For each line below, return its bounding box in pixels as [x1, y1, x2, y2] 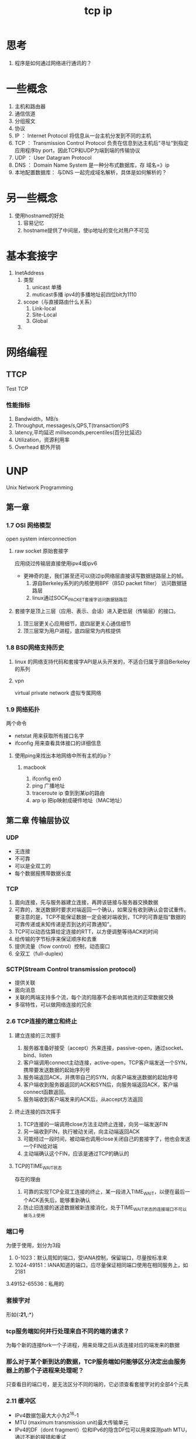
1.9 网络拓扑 [6, 705, 40, 714]
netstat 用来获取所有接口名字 [14, 732, 85, 739]
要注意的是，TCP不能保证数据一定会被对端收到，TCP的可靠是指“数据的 [14, 914, 186, 921]
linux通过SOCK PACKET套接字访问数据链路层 [32, 594, 128, 603]
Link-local [32, 305, 56, 312]
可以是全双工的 [14, 862, 51, 869]
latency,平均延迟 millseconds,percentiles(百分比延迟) [14, 429, 142, 436]
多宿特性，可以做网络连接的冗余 [14, 1001, 92, 1008]
